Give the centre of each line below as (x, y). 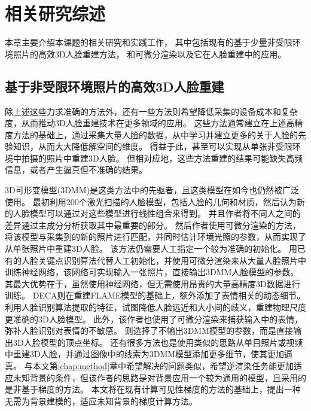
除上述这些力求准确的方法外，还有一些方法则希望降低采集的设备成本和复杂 (151, 111)
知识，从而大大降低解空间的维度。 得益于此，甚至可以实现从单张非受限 (153, 146)
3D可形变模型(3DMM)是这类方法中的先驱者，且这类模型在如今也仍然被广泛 (152, 190)
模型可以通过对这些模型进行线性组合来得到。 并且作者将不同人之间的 (165, 213)
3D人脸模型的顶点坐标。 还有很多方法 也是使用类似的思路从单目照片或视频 (158, 342)
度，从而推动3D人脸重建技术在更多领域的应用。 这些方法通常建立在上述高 (150, 123)
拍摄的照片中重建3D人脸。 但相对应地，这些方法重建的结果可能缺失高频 (162, 158)
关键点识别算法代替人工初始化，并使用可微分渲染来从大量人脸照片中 (172, 260)
